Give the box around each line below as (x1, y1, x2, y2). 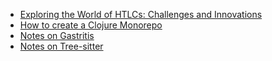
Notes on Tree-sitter (19, 40, 104, 52)
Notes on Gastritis (19, 30, 95, 41)
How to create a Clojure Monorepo (19, 19, 163, 31)
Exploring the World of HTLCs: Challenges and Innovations (19, 9, 263, 20)
